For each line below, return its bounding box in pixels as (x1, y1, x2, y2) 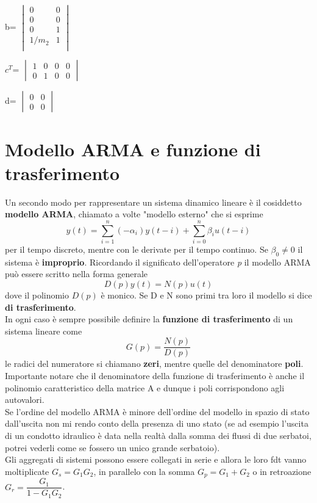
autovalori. (5, 393, 45, 406)
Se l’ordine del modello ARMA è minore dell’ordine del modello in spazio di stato (5, 405, 310, 418)
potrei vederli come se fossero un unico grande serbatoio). (5, 441, 220, 454)
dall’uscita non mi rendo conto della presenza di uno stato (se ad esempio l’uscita (5, 417, 308, 430)
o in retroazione (252, 465, 312, 477)
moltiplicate (5, 465, 49, 477)
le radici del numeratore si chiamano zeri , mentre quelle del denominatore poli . (5, 357, 304, 370)
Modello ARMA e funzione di (5, 136, 261, 161)
